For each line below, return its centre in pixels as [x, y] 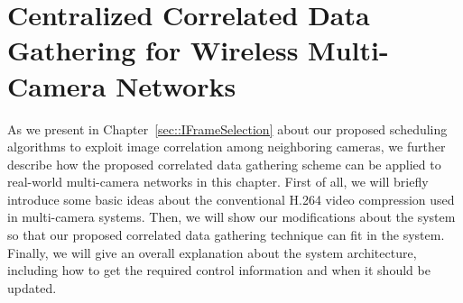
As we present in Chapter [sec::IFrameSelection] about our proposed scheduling [227, 129]
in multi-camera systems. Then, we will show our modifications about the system [231, 217]
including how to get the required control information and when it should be [219, 270]
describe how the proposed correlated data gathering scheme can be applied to [224, 164]
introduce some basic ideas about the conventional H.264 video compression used [231, 199]
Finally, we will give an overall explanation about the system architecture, [212, 252]
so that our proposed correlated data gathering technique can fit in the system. [226, 235]
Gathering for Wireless [153, 50]
